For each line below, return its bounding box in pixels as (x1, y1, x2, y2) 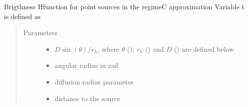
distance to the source (54, 93, 121, 103)
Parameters (23, 27, 57, 38)
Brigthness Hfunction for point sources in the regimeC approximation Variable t (4, 1, 245, 11)
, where (97, 43, 120, 54)
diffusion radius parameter (54, 76, 134, 86)
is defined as (4, 11, 41, 21)
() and (145, 43, 164, 54)
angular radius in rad (54, 60, 118, 70)
